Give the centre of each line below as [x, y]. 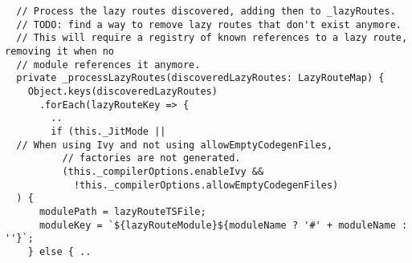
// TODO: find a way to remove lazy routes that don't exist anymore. [209, 24]
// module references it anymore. [108, 65]
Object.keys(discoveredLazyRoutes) [122, 91]
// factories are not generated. [151, 158]
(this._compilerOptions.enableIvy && [163, 171]
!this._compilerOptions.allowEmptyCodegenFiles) [206, 185]
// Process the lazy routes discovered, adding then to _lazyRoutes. [206, 11]
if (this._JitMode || [108, 131]
